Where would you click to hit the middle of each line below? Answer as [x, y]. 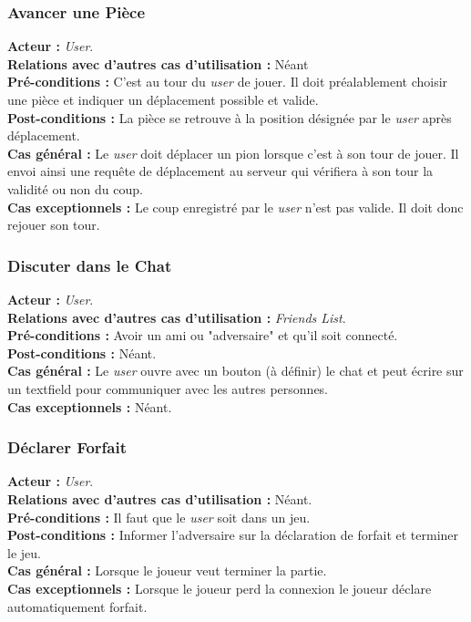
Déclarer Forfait [67, 447]
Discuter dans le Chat [90, 265]
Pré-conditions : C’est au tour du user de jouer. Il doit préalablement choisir [228, 82]
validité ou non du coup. [75, 188]
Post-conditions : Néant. [82, 352]
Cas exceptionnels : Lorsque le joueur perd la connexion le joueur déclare [220, 588]
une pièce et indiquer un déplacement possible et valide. [163, 99]
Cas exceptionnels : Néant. [90, 406]
